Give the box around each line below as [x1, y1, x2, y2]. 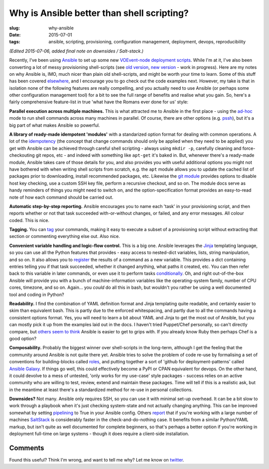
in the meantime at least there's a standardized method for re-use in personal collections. [9, 387, 193, 393]
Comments [9, 444, 44, 452]
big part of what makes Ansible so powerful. [9, 122, 100, 128]
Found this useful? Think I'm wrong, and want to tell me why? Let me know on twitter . [9, 457, 184, 463]
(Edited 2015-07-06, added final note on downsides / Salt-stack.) [9, 48, 144, 54]
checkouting [9, 152, 35, 158]
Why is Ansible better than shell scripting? [9, 7, 189, 18]
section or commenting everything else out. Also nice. [9, 234, 120, 239]
